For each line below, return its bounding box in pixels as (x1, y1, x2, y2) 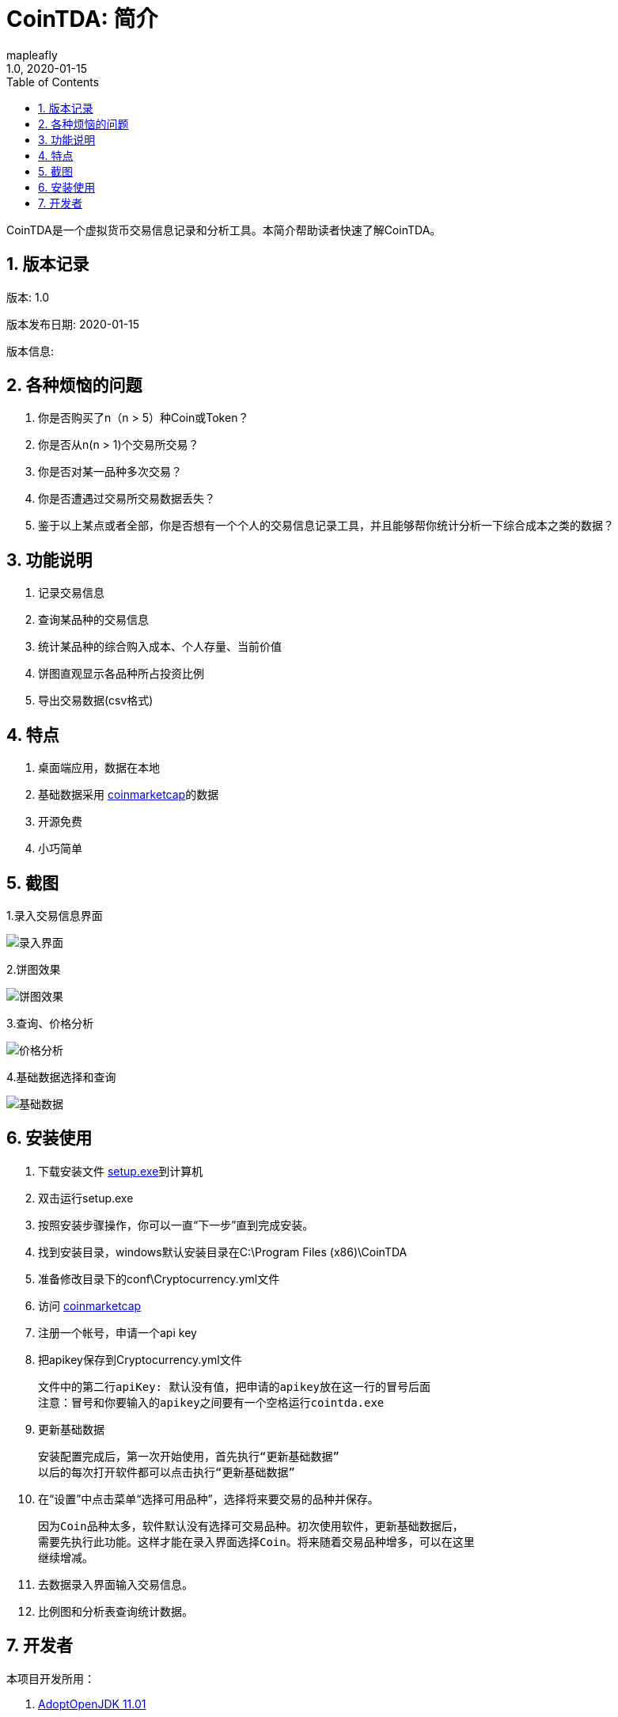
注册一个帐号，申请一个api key (38, 1325, 197, 1339)
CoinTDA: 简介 (6, 6, 158, 32)
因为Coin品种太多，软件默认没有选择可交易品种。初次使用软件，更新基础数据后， (38, 1519, 464, 1533)
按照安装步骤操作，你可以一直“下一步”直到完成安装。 (38, 1217, 314, 1232)
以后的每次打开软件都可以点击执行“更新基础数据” (38, 1465, 295, 1479)
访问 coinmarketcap (38, 1298, 142, 1312)
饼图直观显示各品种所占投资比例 (38, 667, 204, 681)
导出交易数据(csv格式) (38, 693, 154, 708)
